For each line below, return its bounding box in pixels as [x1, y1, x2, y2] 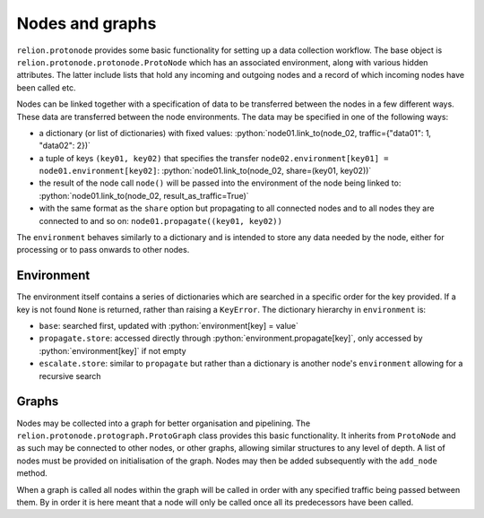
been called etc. [16, 82, 76, 93]
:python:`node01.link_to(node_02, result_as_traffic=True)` [39, 190, 250, 201]
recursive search [39, 370, 102, 381]
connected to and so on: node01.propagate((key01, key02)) [39, 215, 282, 226]
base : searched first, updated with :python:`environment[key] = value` [39, 321, 299, 332]
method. [16, 468, 48, 479]
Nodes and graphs [16, 13, 157, 33]
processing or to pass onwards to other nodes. [16, 245, 190, 255]
